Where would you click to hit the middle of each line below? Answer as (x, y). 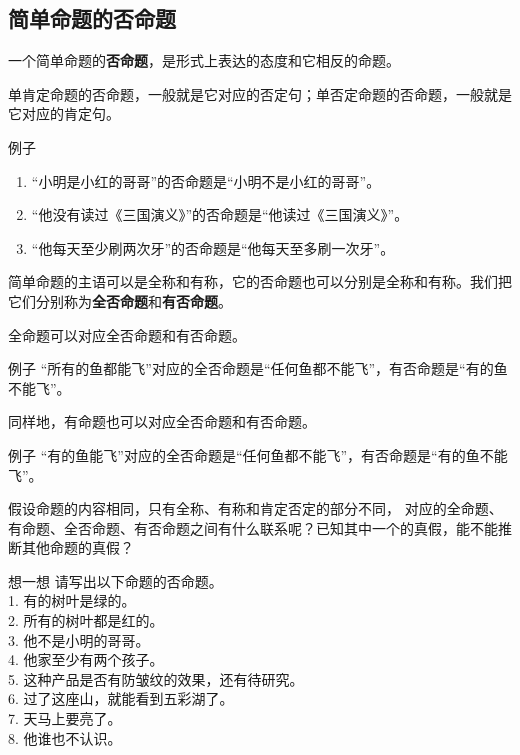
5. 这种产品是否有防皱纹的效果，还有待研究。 (156, 678)
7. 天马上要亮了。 (65, 718)
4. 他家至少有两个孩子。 (86, 659)
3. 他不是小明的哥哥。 (79, 639)
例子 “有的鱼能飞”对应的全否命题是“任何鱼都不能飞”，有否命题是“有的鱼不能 (258, 454)
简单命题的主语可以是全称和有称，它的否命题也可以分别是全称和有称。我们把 (260, 281)
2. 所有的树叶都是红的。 (86, 620)
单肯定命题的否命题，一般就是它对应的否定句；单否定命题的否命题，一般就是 (260, 93)
